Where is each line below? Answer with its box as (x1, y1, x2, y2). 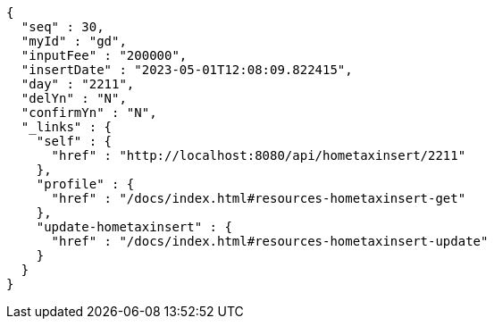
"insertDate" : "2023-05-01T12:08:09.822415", (21, 63, 353, 77)
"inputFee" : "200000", (21, 48, 188, 63)
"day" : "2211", (21, 77, 135, 91)
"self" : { (36, 134, 113, 148)
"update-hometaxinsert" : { (36, 220, 232, 234)
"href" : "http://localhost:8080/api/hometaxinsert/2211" (51, 148, 466, 163)
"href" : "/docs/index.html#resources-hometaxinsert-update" (51, 234, 489, 248)
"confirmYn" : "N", (21, 105, 157, 120)
